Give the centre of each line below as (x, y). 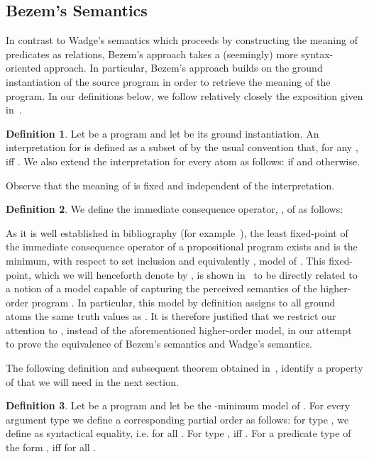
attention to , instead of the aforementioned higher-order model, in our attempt (179, 330)
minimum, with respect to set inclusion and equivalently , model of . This (166, 260)
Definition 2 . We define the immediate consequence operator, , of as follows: (175, 209)
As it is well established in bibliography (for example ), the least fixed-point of (177, 232)
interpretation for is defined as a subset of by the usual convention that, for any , (182, 147)
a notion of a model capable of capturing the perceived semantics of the (161, 288)
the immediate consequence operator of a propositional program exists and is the (182, 247)
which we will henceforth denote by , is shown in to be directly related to (196, 274)
